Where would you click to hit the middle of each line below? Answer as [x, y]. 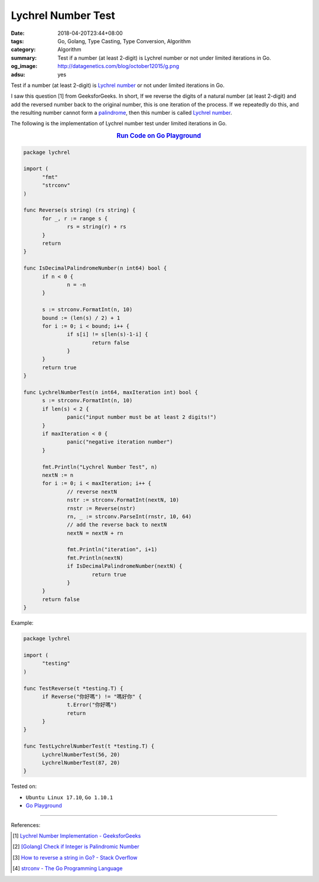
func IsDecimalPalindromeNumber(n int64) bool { [95, 268]
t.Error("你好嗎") [92, 705]
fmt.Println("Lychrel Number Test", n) [100, 467]
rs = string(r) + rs [97, 227]
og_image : [24, 66]
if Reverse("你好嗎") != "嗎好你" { [92, 696]
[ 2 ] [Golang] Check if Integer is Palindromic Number [76, 847]
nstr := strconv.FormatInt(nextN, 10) [123, 500]
